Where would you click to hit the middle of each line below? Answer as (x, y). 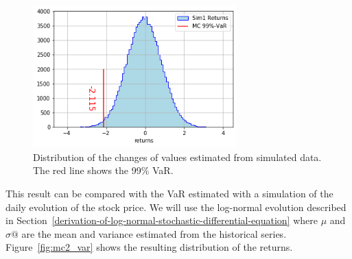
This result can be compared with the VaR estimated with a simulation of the (169, 193)
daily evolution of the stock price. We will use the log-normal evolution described (176, 207)
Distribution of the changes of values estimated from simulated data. (177, 157)
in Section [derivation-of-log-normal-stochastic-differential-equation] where (162, 220)
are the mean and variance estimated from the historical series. (154, 233)
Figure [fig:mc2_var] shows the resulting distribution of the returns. (149, 247)
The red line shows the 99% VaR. (103, 170)
